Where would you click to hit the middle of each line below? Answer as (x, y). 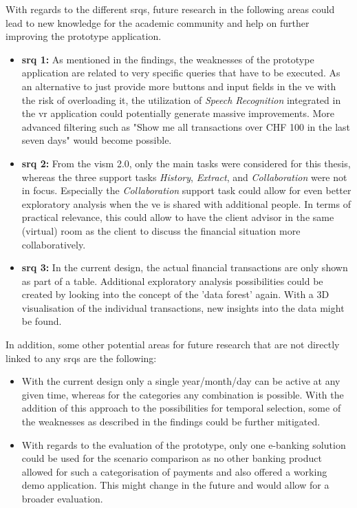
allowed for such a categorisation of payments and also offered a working (174, 471)
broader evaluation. (62, 498)
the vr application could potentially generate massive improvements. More (178, 113)
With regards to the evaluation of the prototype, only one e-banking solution (184, 444)
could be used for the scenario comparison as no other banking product (172, 458)
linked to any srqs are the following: (81, 358)
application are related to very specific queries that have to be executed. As (181, 73)
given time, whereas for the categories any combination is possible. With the (183, 394)
